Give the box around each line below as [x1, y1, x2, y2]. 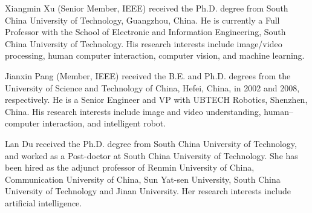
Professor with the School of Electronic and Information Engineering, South [5, 25, 286, 38]
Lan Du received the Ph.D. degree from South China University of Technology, [5, 137, 297, 149]
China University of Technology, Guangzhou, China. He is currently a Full [5, 13, 280, 26]
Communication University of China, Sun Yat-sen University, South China [5, 172, 281, 185]
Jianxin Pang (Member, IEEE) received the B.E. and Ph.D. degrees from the [5, 69, 291, 82]
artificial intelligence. [5, 196, 82, 209]
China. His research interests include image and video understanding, [5, 105, 261, 117]
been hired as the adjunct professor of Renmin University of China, [5, 161, 255, 174]
